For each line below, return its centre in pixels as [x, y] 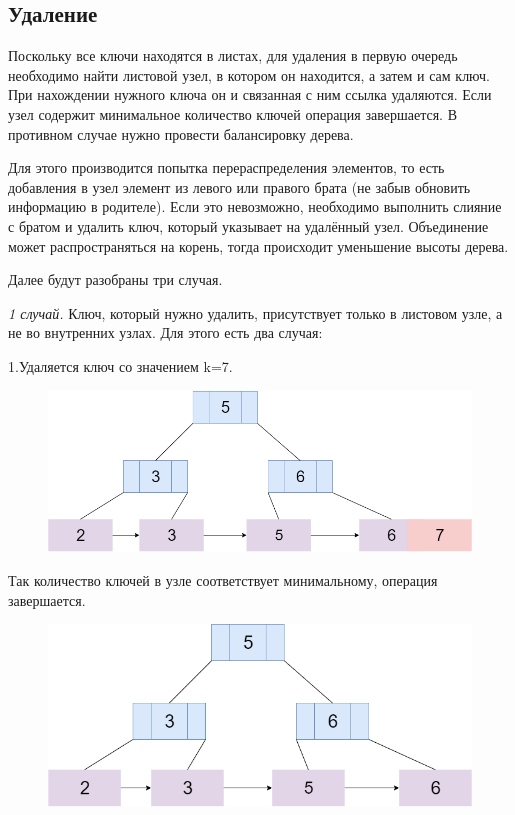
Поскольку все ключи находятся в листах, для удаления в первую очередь [233, 55]
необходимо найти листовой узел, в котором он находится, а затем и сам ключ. [249, 74]
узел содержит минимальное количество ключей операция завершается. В [232, 113]
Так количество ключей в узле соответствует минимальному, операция [223, 579]
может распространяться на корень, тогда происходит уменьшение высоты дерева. [258, 245]
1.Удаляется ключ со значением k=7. [120, 365]
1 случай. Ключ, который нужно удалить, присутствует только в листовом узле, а [255, 312]
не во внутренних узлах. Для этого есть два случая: [165, 332]
